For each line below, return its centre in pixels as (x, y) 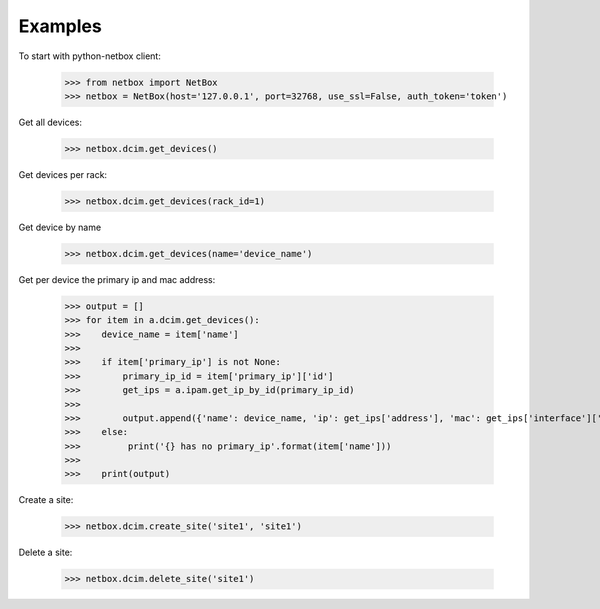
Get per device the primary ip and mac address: (117, 279)
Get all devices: (50, 122)
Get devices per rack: (63, 174)
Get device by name (60, 227)
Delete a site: (45, 552)
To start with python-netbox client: (90, 56)
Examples (60, 26)
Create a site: (46, 500)
